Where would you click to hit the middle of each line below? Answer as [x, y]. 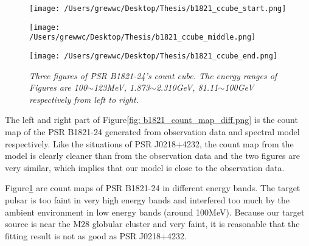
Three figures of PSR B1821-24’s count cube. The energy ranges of [153, 75]
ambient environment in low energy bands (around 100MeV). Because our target [155, 212]
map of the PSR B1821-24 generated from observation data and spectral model [152, 132]
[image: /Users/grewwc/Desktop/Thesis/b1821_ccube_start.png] [158, 9]
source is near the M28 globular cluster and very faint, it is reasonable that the [152, 224]
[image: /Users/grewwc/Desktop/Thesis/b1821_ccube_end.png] [154, 56]
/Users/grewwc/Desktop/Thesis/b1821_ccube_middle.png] [143, 37]
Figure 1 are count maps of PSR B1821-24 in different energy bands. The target [153, 188]
